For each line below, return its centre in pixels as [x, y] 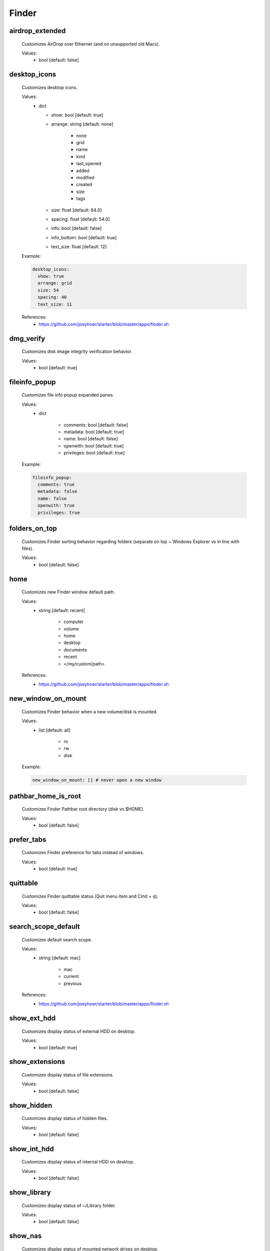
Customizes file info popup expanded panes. [68, 395]
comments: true [56, 484]
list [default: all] [55, 730]
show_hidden [31, 1105]
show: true [51, 276]
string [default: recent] [62, 610]
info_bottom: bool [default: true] [84, 237]
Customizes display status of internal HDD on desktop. [78, 1162]
